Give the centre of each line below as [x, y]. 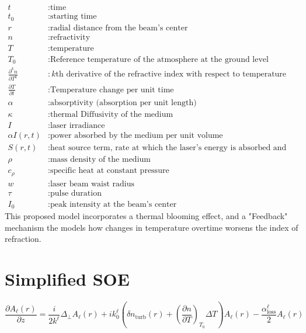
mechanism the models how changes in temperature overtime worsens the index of [152, 227]
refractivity [70, 37]
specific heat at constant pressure [109, 171]
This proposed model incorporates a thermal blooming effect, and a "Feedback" [146, 216]
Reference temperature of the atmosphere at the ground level [159, 59]
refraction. [23, 239]
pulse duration [76, 193]
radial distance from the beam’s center [119, 28]
